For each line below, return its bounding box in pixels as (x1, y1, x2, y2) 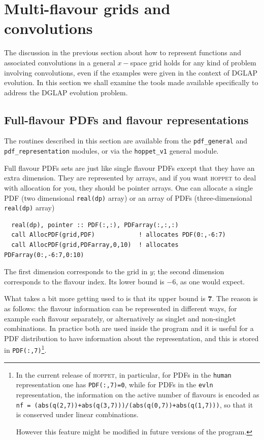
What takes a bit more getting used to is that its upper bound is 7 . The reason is (4, 293, 258, 304)
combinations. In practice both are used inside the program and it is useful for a (4, 323, 254, 334)
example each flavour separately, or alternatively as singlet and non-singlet (4, 313, 236, 323)
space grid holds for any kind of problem (130, 57, 256, 67)
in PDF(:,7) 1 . (4, 343, 47, 355)
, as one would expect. (176, 276, 245, 286)
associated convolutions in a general (4, 57, 115, 67)
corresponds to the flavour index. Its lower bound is (4, 276, 164, 286)
